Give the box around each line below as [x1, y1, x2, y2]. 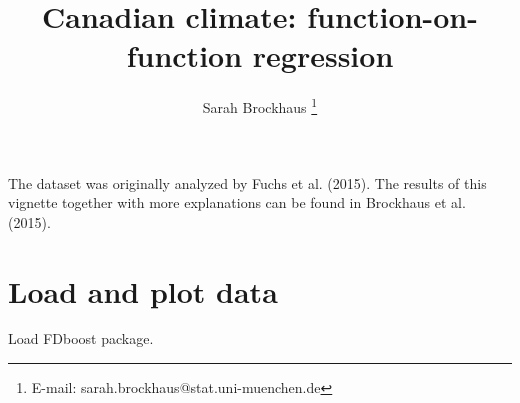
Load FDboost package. [8, 328, 154, 349]
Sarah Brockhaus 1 [202, 94, 318, 117]
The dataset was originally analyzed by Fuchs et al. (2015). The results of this [8, 172, 487, 193]
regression [252, 35, 394, 76]
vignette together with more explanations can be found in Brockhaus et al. [8, 192, 466, 213]
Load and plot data [8, 270, 278, 311]
